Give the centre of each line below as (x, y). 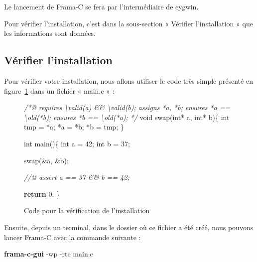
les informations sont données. (50, 33)
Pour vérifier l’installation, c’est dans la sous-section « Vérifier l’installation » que (128, 23)
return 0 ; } (42, 194)
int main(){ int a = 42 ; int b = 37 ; (77, 143)
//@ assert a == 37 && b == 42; (77, 177)
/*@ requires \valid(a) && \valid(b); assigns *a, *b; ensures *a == (127, 107)
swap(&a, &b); (46, 160)
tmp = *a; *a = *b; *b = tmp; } (74, 127)
